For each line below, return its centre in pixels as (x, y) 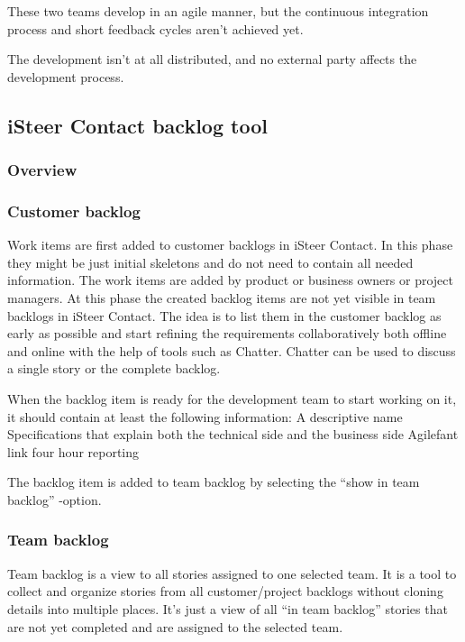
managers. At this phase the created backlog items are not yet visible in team (222, 298)
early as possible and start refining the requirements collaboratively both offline (227, 333)
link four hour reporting (73, 451)
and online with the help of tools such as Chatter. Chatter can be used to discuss (232, 350)
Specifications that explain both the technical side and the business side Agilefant (233, 434)
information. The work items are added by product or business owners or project (230, 280)
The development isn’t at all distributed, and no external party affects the (212, 59)
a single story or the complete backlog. (114, 368)
